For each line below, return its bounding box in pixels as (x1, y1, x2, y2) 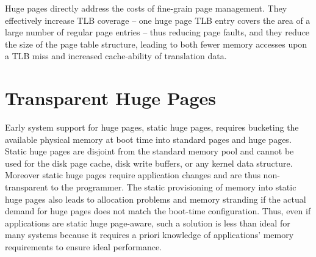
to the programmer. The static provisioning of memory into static (51, 181, 296, 194)
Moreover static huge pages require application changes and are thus (5, 168, 260, 181)
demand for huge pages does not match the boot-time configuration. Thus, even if (5, 205, 311, 217)
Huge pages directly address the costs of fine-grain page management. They (5, 2, 287, 14)
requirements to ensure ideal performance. (5, 241, 162, 253)
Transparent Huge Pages (5, 85, 217, 110)
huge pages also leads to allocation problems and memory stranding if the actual (5, 192, 306, 205)
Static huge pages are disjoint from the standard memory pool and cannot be (5, 145, 294, 157)
